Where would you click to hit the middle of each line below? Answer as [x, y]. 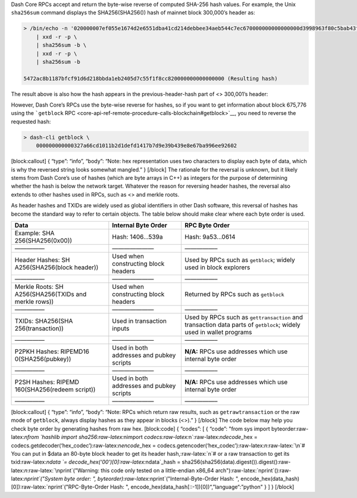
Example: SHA [35, 233]
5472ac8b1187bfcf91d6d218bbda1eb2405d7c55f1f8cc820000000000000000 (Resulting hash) [151, 78]
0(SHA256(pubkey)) [43, 359]
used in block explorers [217, 267]
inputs [121, 328]
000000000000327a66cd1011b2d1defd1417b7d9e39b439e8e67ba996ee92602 [137, 146]
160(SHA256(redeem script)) [55, 389]
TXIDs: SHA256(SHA [44, 320]
